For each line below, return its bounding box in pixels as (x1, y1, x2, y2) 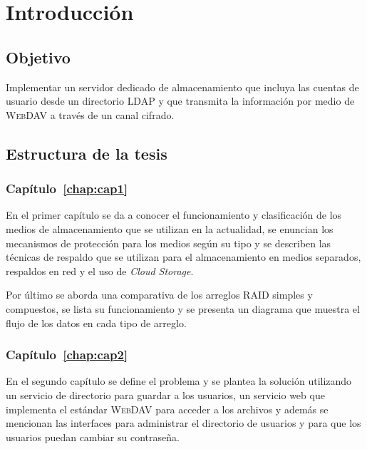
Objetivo (6, 46, 71, 68)
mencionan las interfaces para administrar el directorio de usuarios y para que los (6, 416, 361, 430)
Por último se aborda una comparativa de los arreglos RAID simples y (6, 287, 313, 302)
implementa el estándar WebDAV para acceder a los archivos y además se (6, 401, 329, 416)
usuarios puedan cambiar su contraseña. (6, 429, 180, 444)
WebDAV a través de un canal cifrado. (6, 107, 175, 122)
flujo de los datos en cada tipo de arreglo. (6, 315, 187, 330)
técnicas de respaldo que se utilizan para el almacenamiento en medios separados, (6, 249, 361, 264)
